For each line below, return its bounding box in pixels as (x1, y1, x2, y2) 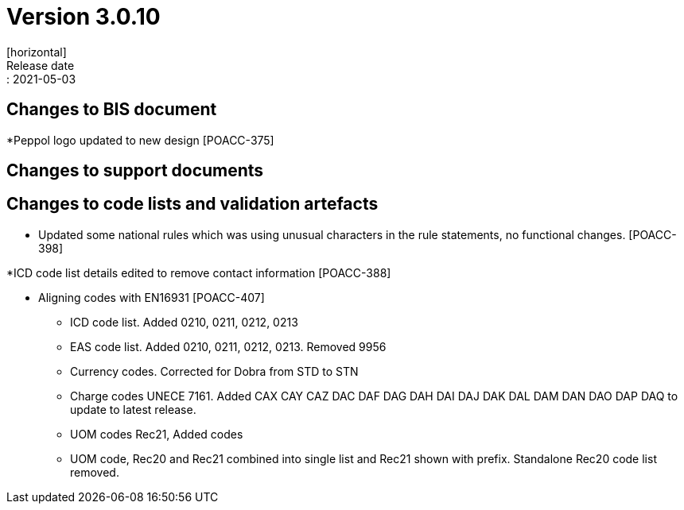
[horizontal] (6, 44, 67, 59)
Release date (6, 58, 75, 72)
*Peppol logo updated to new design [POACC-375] (6, 133, 274, 147)
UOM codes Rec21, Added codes (70, 427, 243, 441)
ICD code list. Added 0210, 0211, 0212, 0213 (70, 315, 298, 329)
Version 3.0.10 (6, 3, 161, 30)
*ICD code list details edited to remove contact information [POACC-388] (6, 265, 391, 280)
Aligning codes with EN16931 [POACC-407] (38, 290, 265, 304)
